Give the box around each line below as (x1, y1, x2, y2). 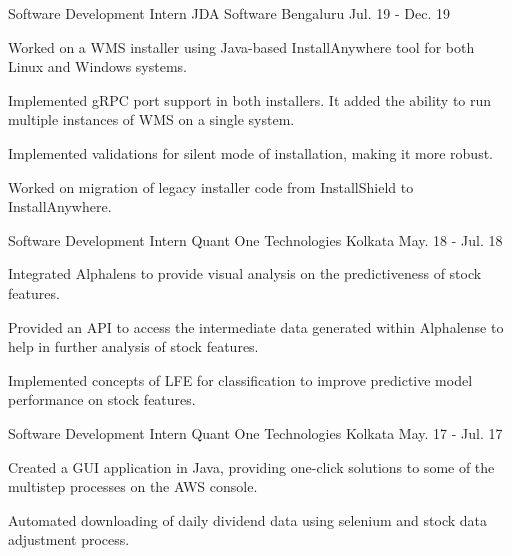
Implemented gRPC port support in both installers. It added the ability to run (8, 89, 492, 110)
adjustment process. (8, 529, 130, 550)
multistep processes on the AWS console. (8, 476, 258, 497)
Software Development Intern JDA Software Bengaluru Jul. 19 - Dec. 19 (8, 3, 450, 23)
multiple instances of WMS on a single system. (8, 109, 295, 130)
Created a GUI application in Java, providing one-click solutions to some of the (8, 456, 495, 477)
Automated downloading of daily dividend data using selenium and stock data (8, 509, 488, 530)
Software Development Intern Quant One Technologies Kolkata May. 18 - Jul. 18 (8, 229, 503, 250)
